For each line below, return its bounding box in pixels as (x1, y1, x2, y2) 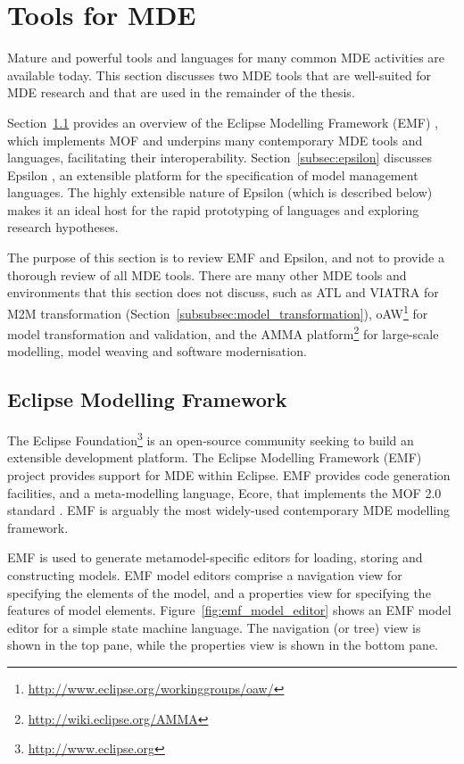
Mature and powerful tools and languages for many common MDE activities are (7, 48, 445, 67)
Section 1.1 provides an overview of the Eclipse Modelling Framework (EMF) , (7, 112, 438, 131)
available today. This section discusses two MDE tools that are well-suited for (7, 65, 432, 84)
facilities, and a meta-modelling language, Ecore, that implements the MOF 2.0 (7, 483, 442, 502)
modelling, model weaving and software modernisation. (7, 342, 307, 361)
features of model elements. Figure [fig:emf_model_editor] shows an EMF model (7, 601, 452, 619)
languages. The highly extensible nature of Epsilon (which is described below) (7, 183, 433, 202)
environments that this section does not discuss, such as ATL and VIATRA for (7, 283, 439, 302)
